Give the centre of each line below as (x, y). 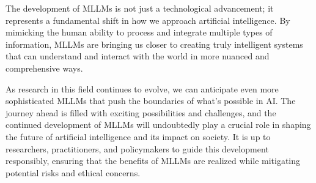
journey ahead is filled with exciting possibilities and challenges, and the (141, 112)
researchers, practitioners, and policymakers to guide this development (137, 148)
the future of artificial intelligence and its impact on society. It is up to (138, 136)
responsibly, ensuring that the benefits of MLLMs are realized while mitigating (153, 161)
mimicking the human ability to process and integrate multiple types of (139, 32)
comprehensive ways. (44, 68)
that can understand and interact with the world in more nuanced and (138, 56)
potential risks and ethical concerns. (73, 172)
